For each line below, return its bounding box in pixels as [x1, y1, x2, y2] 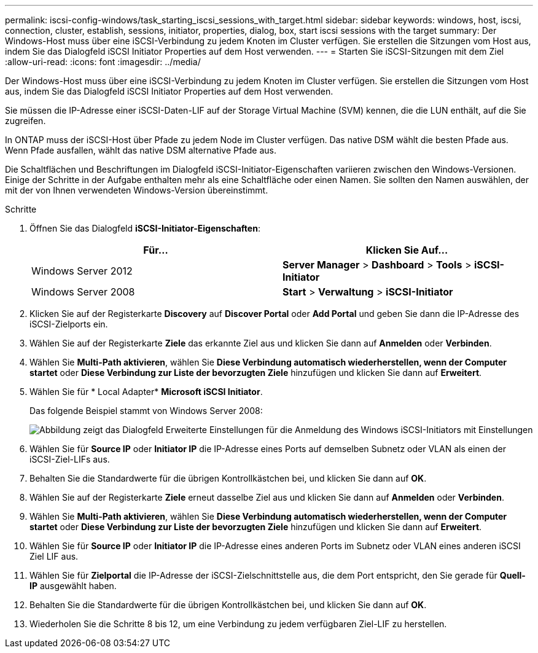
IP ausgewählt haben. [29, 581, 117, 591]
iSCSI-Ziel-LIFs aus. [29, 454, 110, 464]
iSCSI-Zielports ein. [29, 319, 108, 329]
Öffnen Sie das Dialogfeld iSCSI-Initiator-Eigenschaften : [29, 223, 260, 233]
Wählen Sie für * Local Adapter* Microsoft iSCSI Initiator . [29, 386, 263, 397]
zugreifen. [5, 115, 46, 126]
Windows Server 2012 [31, 265, 133, 277]
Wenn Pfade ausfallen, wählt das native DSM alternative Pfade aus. [5, 145, 276, 155]
